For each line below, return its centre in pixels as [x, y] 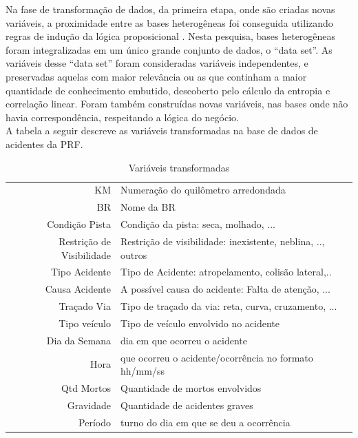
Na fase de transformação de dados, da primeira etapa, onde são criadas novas [170, 9]
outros [134, 254]
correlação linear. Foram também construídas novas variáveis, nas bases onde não [177, 104]
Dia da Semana [78, 340]
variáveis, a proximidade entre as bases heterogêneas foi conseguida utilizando [169, 22]
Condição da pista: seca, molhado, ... [198, 224]
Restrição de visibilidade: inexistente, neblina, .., [222, 241]
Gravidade [89, 405]
